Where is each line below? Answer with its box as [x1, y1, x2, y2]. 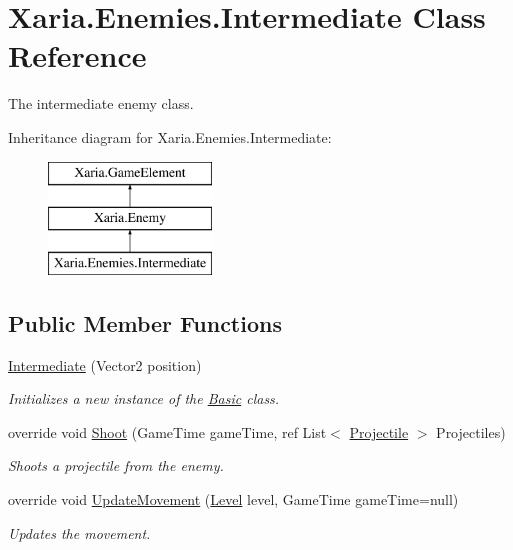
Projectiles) [436, 421, 506, 442]
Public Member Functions [8, 307, 282, 338]
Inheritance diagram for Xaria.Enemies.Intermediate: [8, 126, 332, 147]
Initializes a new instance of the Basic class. [8, 388, 280, 409]
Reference [8, 35, 147, 76]
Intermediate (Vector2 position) [8, 354, 202, 375]
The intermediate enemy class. [8, 93, 194, 114]
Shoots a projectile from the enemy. [8, 455, 224, 476]
